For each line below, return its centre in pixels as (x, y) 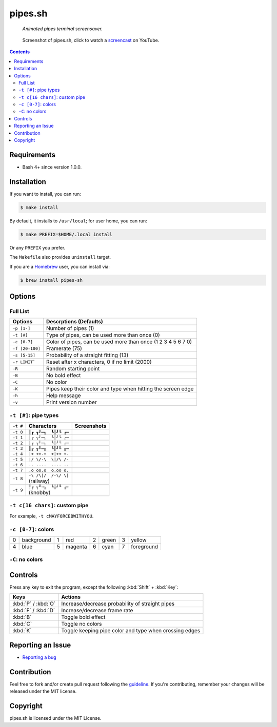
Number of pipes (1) (70, 328)
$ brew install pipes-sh (52, 280)
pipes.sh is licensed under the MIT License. (55, 718)
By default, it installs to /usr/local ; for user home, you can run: (78, 221)
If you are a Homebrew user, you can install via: (60, 266)
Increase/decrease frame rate (97, 611)
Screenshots (91, 426)
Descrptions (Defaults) (75, 322)
